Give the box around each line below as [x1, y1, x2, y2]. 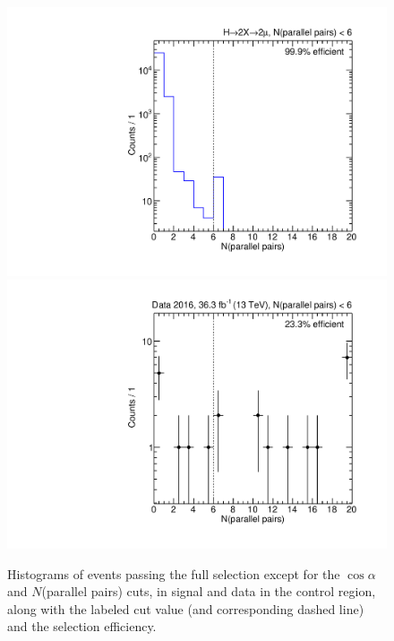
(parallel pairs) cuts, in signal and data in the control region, [41, 582, 376, 601]
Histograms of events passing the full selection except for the [7, 564, 340, 583]
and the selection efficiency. [7, 617, 157, 636]
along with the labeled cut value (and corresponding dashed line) [7, 599, 364, 618]
